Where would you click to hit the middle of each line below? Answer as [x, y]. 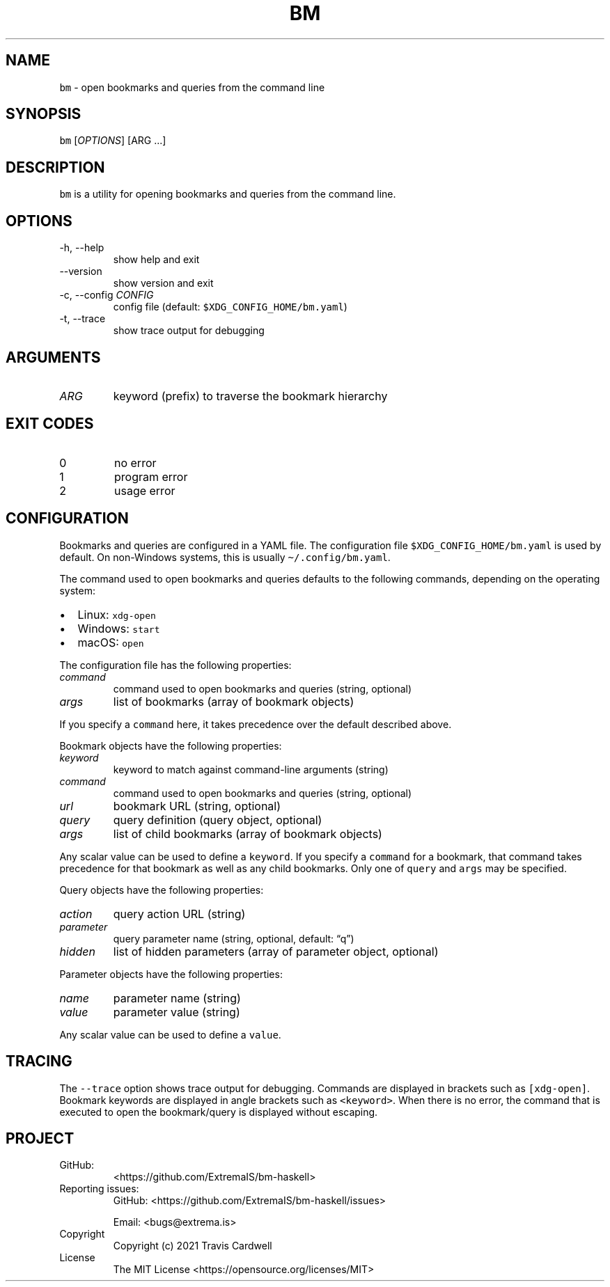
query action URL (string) [179, 914]
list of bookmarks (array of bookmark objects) [234, 701]
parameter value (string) [177, 1012]
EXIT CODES [50, 424]
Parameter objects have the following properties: [171, 974]
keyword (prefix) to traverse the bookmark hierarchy [250, 396]
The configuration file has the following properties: [175, 665]
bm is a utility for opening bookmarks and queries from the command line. [228, 194]
